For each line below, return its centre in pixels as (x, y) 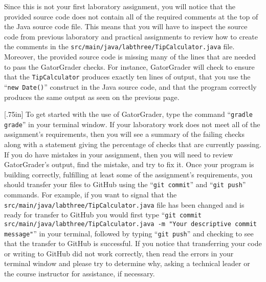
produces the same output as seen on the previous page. (92, 97)
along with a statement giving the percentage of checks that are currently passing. (133, 144)
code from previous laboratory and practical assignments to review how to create (131, 36)
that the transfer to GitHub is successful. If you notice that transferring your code (133, 243)
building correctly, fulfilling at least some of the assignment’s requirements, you (128, 174)
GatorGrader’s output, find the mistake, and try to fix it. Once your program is (129, 164)
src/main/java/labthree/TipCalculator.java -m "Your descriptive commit (130, 224)
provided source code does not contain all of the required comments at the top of (131, 16)
